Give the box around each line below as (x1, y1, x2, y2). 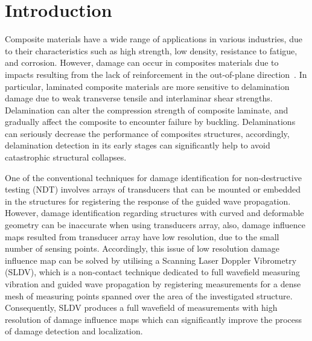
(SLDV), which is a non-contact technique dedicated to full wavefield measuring (5, 266, 301, 278)
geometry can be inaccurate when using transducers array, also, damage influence (5, 218, 305, 231)
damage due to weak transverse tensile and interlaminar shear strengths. (5, 92, 273, 104)
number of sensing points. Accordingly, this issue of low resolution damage (5, 242, 279, 255)
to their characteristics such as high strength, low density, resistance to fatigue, (5, 44, 298, 57)
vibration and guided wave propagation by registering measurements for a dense (5, 278, 301, 290)
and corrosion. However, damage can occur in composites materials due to (5, 56, 279, 69)
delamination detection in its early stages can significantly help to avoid (5, 139, 270, 151)
